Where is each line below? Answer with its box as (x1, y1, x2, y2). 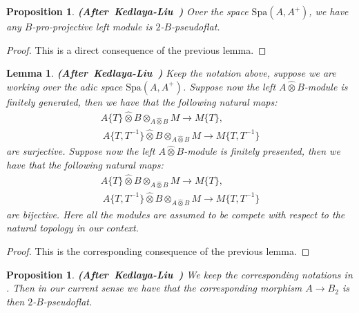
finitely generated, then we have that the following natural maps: (6, 94, 278, 108)
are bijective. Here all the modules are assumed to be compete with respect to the (6, 207, 345, 221)
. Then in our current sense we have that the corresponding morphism (6, 281, 302, 295)
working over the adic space (6, 79, 123, 93)
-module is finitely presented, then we (184, 144, 340, 158)
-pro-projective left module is (32, 19, 153, 33)
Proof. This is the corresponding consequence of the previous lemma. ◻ (6, 243, 310, 258)
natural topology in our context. (6, 220, 139, 235)
